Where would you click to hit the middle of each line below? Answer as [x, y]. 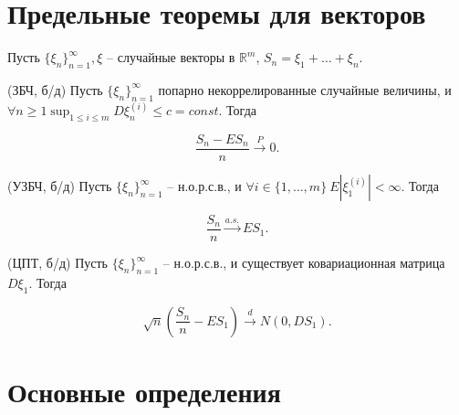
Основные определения [144, 391]
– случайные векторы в [171, 57]
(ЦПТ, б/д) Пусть [57, 263]
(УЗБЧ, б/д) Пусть [60, 186]
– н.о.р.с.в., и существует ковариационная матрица [304, 263]
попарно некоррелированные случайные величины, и [305, 89]
